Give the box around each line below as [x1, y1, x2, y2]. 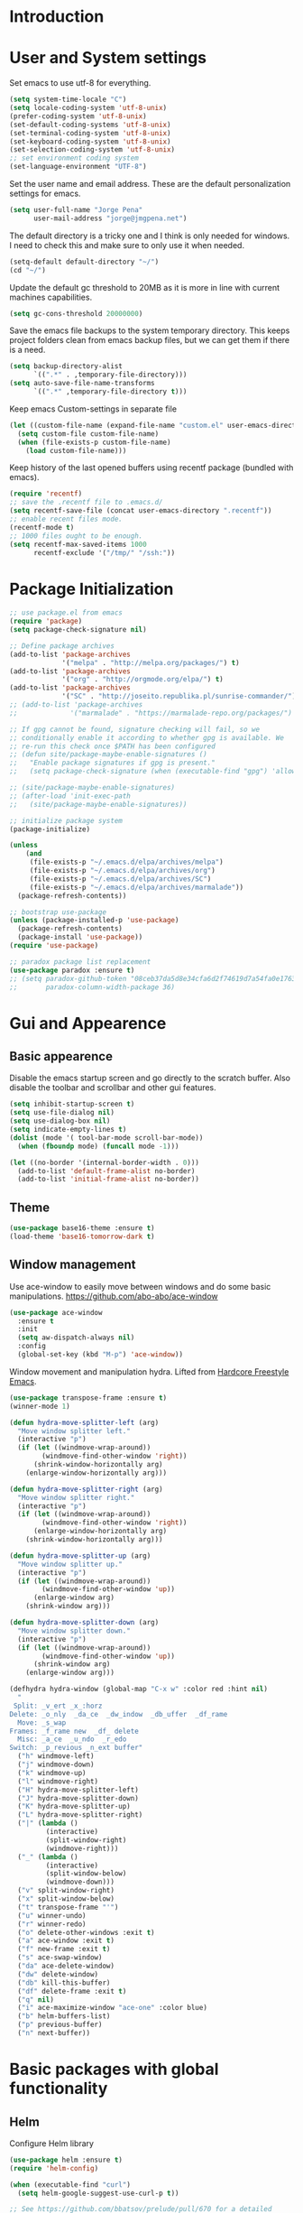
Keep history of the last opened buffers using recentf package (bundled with [9, 462, 294, 473]
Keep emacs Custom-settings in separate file [9, 403, 178, 414]
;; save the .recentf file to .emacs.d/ [9, 498, 164, 507]
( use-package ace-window [9, 1308, 103, 1317]
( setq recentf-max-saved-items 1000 [9, 540, 147, 549]
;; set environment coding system [9, 153, 140, 163]
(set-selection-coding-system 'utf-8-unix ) [9, 145, 176, 154]
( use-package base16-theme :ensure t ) [9, 1224, 155, 1233]
